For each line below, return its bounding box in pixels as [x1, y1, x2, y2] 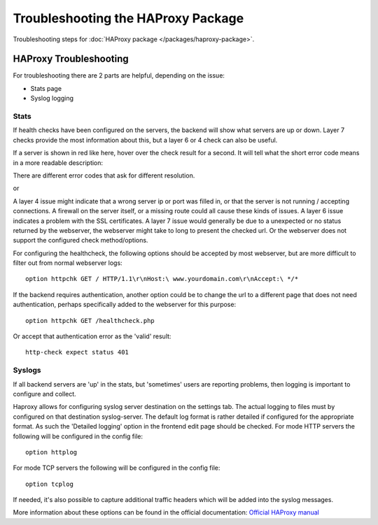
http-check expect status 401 [25, 348, 129, 357]
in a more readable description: [13, 158, 104, 167]
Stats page [30, 84, 62, 92]
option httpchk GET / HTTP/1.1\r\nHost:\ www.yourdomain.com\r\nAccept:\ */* [25, 275, 299, 283]
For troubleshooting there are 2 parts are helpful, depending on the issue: [13, 71, 225, 80]
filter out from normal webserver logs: [13, 259, 122, 267]
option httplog [25, 448, 78, 456]
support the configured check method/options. [13, 236, 148, 245]
